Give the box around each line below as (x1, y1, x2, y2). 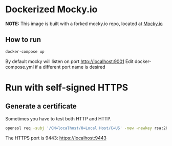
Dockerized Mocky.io (5, 4, 98, 15)
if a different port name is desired (35, 64, 105, 70)
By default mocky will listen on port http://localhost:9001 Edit (5, 58, 134, 65)
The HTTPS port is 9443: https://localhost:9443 (5, 135, 106, 141)
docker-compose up (5, 49, 45, 54)
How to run (5, 35, 41, 44)
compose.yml (5, 64, 34, 70)
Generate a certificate (5, 102, 77, 111)
